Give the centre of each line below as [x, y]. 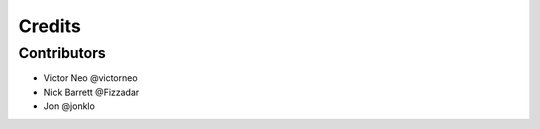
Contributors [62, 53]
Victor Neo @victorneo [91, 78]
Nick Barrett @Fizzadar [91, 92]
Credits [50, 26]
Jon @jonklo [69, 106]
